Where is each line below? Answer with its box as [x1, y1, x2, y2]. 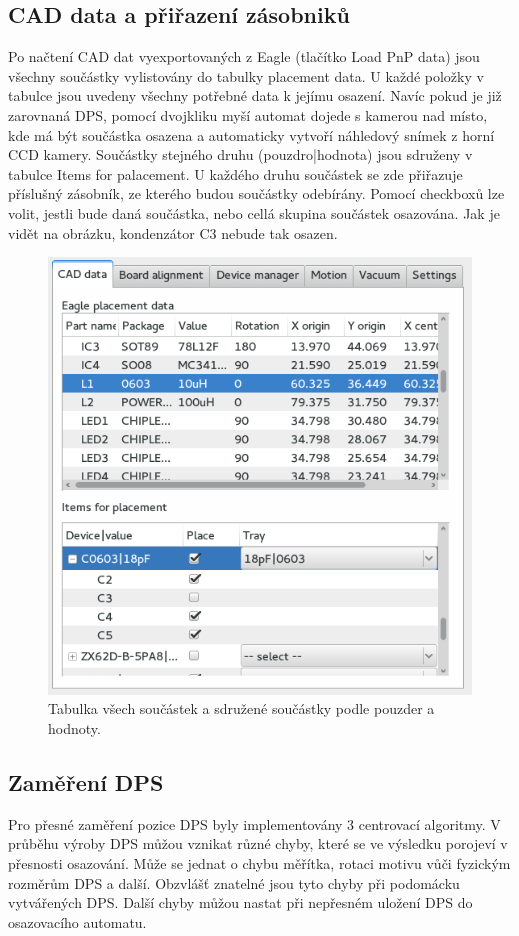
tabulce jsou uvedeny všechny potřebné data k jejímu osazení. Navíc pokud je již [8, 85, 502, 106]
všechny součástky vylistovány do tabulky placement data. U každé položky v [8, 65, 484, 86]
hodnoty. [48, 718, 101, 739]
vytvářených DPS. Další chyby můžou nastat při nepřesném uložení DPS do [8, 892, 473, 913]
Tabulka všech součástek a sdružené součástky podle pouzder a [48, 698, 435, 719]
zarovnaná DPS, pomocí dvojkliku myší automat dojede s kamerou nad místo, [8, 104, 488, 125]
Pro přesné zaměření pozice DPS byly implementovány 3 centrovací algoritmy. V [8, 813, 501, 834]
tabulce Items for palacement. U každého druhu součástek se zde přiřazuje [8, 163, 463, 184]
